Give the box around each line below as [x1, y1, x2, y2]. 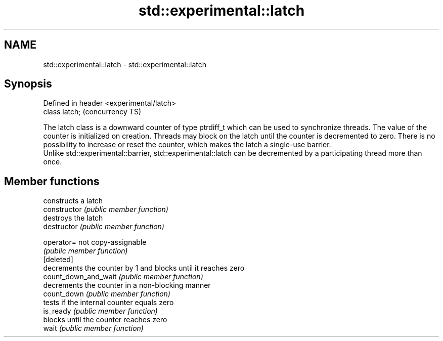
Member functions [4, 175, 100, 188]
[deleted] [43, 255, 73, 264]
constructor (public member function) [43, 205, 168, 214]
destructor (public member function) [43, 222, 164, 231]
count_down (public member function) [43, 289, 170, 299]
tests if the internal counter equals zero [43, 298, 174, 307]
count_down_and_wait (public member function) [43, 272, 203, 281]
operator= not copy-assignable [43, 238, 147, 247]
